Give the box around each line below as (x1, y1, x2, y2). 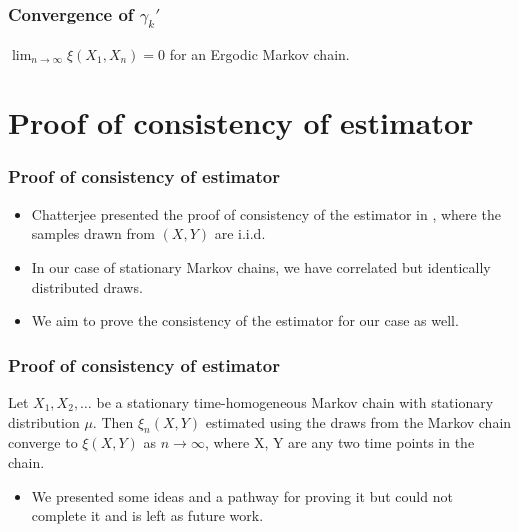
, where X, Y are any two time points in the (204, 432, 475, 453)
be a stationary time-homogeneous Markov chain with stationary (96, 391, 494, 412)
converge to (8, 432, 78, 453)
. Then (92, 411, 134, 432)
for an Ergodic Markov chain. (169, 43, 350, 64)
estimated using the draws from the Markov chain (205, 411, 512, 432)
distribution (8, 411, 80, 432)
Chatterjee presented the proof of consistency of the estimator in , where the (31, 203, 501, 224)
